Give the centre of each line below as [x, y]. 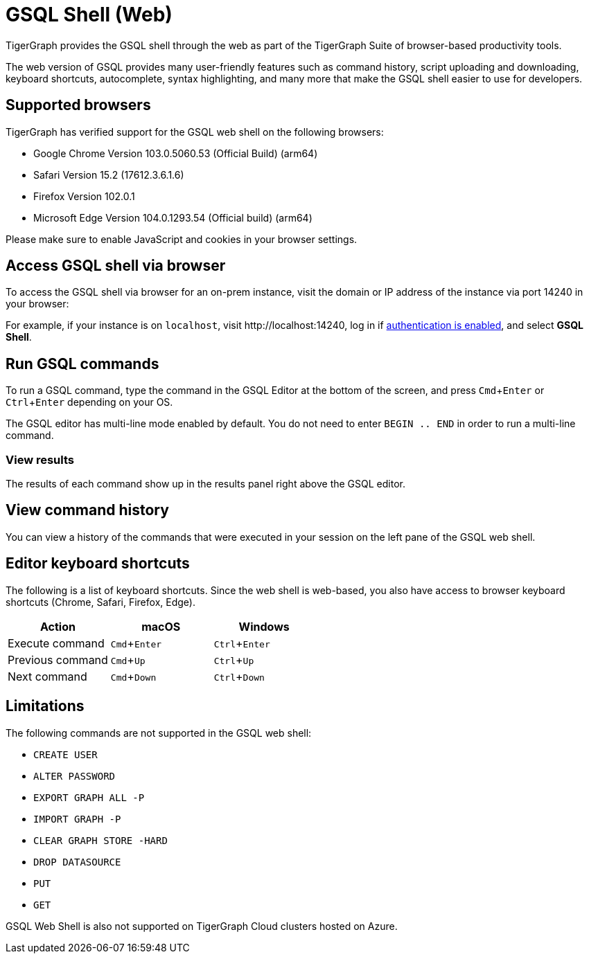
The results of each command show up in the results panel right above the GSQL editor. [205, 484]
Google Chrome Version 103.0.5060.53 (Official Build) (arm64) [176, 153]
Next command [47, 676]
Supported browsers [78, 105]
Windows [264, 626]
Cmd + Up [128, 660]
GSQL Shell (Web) [89, 15]
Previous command [58, 660]
